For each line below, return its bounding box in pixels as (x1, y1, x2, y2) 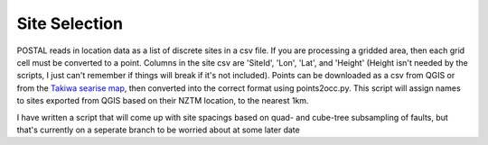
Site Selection (16, 14, 124, 33)
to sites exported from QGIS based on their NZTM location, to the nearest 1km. (16, 95, 309, 106)
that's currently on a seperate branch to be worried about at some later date (16, 124, 300, 135)
